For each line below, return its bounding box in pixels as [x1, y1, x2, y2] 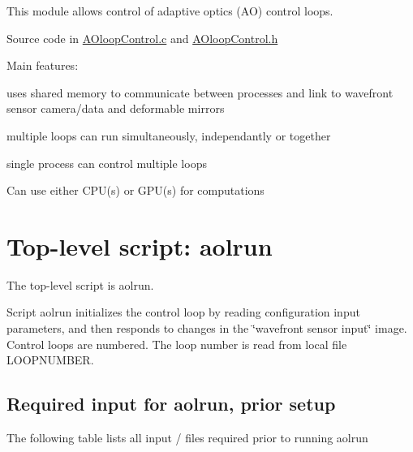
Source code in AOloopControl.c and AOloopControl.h [6, 29, 278, 46]
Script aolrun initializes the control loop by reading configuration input [6, 303, 360, 321]
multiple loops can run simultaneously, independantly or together [6, 127, 331, 144]
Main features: [6, 57, 79, 74]
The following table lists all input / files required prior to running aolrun [6, 429, 368, 446]
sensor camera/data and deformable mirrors [6, 100, 225, 117]
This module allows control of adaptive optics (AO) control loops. [6, 2, 333, 19]
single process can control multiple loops [6, 154, 207, 171]
